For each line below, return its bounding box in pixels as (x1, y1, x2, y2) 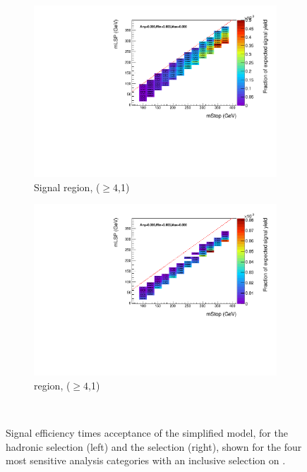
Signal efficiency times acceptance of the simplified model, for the (6, 425, 288, 440)
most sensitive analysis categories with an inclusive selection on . (6, 453, 286, 468)
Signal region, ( (34, 179, 100, 194)
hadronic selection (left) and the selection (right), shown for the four (6, 439, 302, 454)
